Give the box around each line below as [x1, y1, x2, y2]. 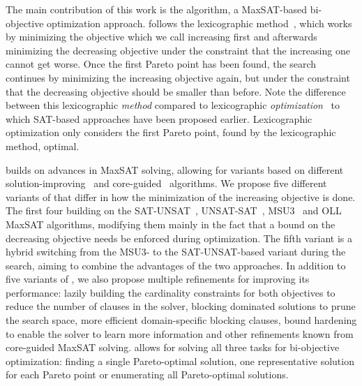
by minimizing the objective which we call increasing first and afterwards [6, 29, 317, 44]
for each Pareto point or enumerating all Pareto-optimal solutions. [6, 367, 289, 382]
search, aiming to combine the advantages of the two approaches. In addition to [6, 258, 346, 272]
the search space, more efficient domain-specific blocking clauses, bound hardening [6, 313, 357, 327]
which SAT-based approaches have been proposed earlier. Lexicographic [6, 111, 312, 126]
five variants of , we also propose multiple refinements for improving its [6, 272, 310, 286]
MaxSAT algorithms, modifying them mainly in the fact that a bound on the [6, 216, 335, 231]
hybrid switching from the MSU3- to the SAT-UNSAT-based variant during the [6, 244, 346, 259]
